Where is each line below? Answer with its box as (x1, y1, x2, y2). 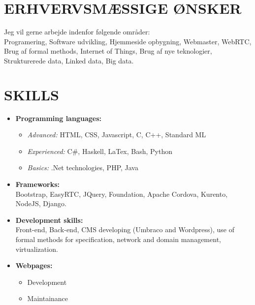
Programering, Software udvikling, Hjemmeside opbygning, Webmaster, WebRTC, (4, 36, 252, 46)
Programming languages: (15, 113, 101, 123)
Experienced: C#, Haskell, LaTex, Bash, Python (27, 146, 173, 156)
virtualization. (15, 244, 58, 254)
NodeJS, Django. (15, 198, 66, 209)
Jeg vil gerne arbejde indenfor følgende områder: (4, 27, 150, 37)
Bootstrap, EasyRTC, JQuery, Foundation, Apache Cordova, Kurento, (15, 188, 228, 199)
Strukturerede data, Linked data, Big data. (4, 55, 134, 65)
